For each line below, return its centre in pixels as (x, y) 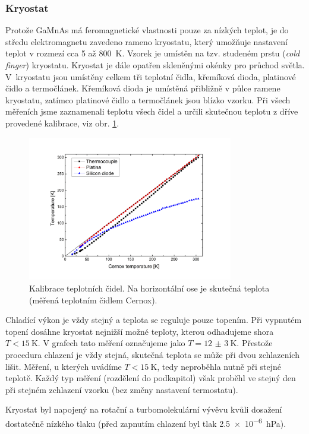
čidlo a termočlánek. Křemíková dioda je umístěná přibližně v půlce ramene (143, 88)
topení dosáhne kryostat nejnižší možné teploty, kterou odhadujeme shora (140, 331)
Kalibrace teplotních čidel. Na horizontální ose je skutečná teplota (149, 288)
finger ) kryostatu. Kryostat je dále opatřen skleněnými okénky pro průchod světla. (155, 65)
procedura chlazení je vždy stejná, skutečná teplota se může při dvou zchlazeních (152, 354)
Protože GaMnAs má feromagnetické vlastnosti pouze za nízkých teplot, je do (147, 30)
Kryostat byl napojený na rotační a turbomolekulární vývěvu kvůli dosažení (144, 409)
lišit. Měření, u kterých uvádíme (64, 366)
